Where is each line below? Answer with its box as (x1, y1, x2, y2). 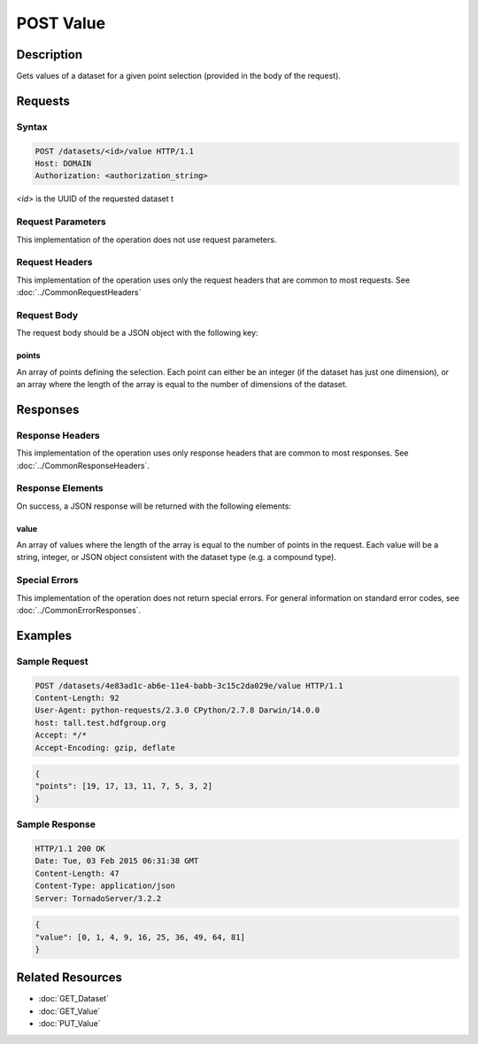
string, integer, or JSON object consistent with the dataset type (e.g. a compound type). (16, 552, 336, 563)
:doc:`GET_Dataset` (38, 993, 110, 1004)
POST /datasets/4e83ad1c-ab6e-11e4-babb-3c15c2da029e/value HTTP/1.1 (35, 681, 343, 690)
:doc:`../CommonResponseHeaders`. (16, 460, 150, 471)
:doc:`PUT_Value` (38, 1018, 101, 1029)
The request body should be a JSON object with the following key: (16, 328, 258, 339)
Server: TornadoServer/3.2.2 (35, 893, 162, 903)
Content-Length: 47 (35, 869, 119, 878)
